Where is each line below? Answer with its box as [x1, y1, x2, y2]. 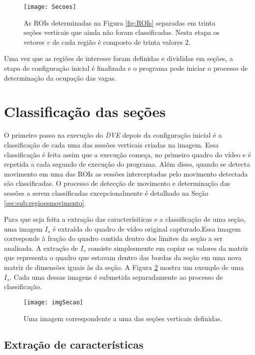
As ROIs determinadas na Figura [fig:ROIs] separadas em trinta [24, 17, 216, 28]
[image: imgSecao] [24, 298, 83, 306]
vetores [24, 36, 45, 47]
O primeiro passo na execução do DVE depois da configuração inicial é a [4, 130, 222, 140]
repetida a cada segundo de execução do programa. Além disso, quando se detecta [4, 159, 251, 169]
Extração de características [4, 337, 144, 352]
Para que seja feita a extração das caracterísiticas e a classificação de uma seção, [4, 214, 246, 224]
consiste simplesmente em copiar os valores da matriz [88, 242, 248, 253]
